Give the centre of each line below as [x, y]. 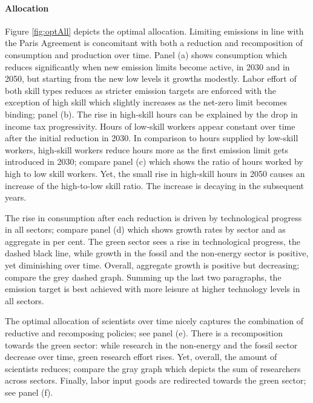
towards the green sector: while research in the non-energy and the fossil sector [151, 345]
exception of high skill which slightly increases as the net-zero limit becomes [146, 102]
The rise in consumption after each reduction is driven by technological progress [153, 217]
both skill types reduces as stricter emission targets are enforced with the [141, 90]
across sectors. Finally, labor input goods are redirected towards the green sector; [156, 380]
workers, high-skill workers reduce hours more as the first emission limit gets [147, 149]
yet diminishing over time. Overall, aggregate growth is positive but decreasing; [152, 265]
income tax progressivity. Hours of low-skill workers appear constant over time [150, 126]
